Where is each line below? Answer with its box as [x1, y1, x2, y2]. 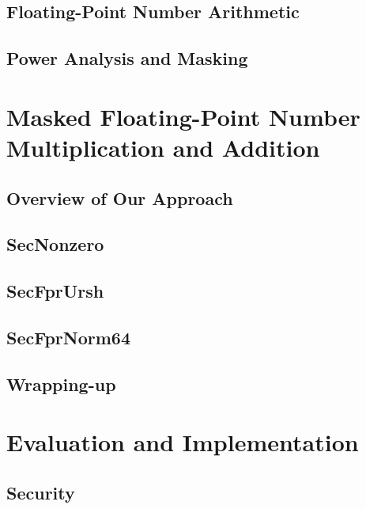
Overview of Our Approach [6, 185, 233, 210]
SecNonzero [6, 232, 104, 256]
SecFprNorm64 [6, 325, 130, 349]
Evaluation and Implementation [6, 426, 359, 458]
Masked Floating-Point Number [6, 100, 360, 132]
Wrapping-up [6, 371, 116, 396]
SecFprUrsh [6, 279, 104, 303]
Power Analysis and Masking [6, 46, 248, 70]
